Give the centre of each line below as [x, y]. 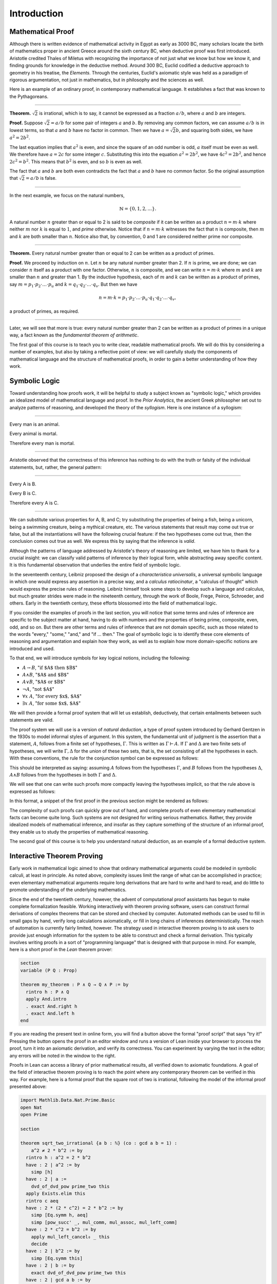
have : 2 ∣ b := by [50, 1266]
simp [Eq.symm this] [57, 1258]
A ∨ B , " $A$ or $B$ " [44, 682]
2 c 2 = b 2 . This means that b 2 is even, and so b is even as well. [76, 161]
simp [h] [42, 1172]
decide [39, 1244]
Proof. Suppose [26, 123]
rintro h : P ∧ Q [47, 992]
